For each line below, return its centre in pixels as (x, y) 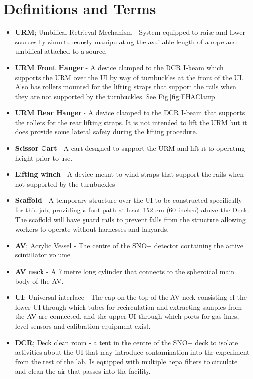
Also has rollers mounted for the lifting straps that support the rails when (126, 87)
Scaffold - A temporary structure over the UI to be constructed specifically (128, 200)
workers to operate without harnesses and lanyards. (92, 229)
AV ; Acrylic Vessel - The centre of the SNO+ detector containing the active (129, 245)
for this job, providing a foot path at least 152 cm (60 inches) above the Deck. (132, 210)
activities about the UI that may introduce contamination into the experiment (132, 352)
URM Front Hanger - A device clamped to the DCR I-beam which (119, 67)
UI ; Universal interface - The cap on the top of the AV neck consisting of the (131, 297)
